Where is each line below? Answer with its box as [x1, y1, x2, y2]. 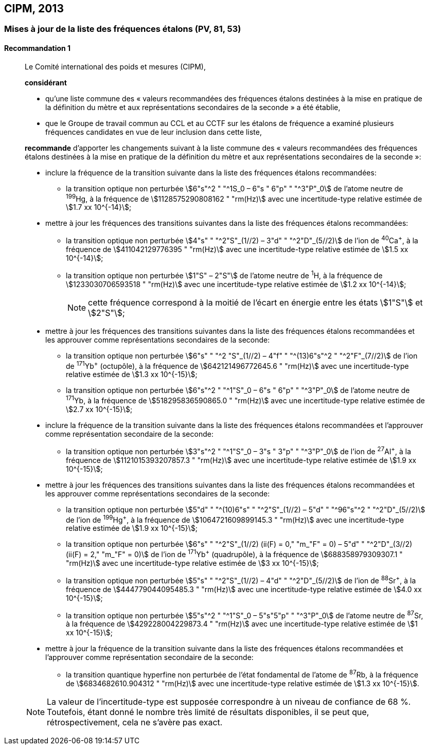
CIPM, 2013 [4, 2, 64, 15]
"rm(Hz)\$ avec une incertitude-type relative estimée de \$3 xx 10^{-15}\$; [66, 558, 319, 567]
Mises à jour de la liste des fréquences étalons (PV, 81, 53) [4, 24, 241, 34]
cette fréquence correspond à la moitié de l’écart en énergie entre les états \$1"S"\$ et [88, 297, 423, 308]
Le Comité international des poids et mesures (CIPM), [25, 62, 206, 71]
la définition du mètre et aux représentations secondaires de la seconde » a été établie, [45, 102, 341, 112]
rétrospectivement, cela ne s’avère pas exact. [47, 717, 223, 727]
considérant [25, 78, 67, 87]
